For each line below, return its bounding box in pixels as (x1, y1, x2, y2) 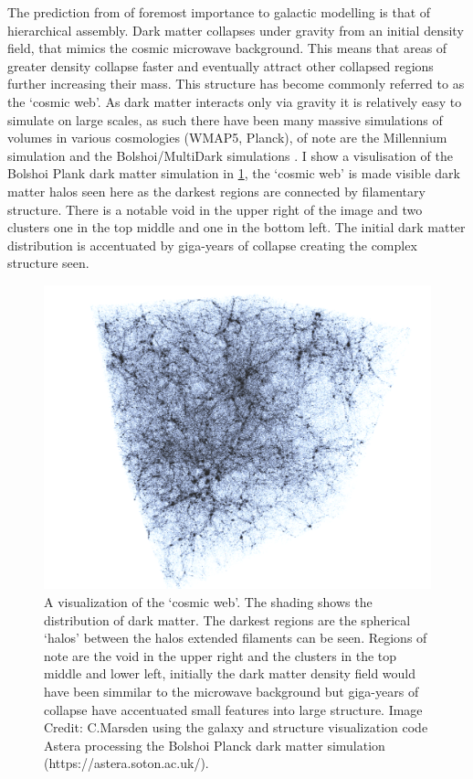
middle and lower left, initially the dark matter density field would (44, 664, 416, 683)
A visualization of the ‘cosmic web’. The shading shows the (44, 592, 373, 611)
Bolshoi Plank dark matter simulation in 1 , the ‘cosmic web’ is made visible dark (7, 164, 460, 183)
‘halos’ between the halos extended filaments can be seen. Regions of (44, 628, 427, 647)
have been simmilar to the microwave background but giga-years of (44, 681, 419, 700)
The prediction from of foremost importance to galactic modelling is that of (7, 3, 431, 21)
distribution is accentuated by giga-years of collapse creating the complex (7, 235, 417, 254)
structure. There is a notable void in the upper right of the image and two (7, 199, 423, 219)
